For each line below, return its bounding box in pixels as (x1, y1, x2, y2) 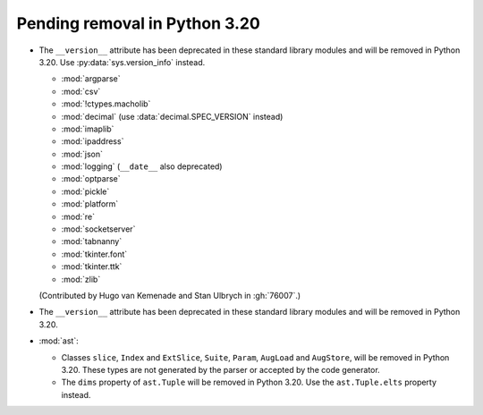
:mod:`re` (61, 211, 96, 222)
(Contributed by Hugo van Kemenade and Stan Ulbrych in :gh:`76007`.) (38, 290, 301, 301)
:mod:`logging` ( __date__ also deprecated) (61, 161, 223, 172)
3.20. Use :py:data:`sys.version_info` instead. (38, 56, 206, 67)
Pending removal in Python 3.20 (16, 13, 261, 33)
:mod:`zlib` (61, 274, 101, 284)
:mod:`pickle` (61, 186, 110, 197)
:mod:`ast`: (38, 335, 80, 346)
